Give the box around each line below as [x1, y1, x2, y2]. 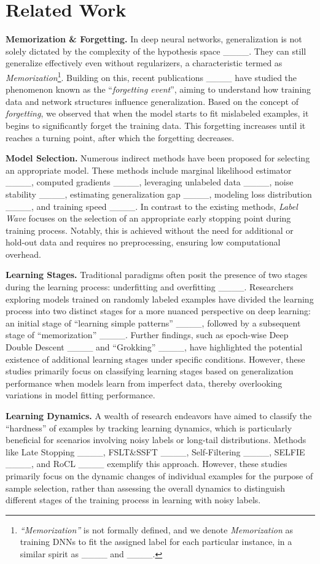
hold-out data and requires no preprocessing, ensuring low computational [6, 236, 281, 249]
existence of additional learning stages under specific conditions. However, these [6, 352, 305, 365]
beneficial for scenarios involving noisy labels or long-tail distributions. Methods [6, 433, 306, 446]
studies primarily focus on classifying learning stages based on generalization [6, 365, 294, 377]
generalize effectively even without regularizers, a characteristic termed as [6, 56, 283, 69]
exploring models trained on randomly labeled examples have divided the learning [6, 292, 314, 305]
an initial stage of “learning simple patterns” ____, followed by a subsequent [6, 316, 301, 329]
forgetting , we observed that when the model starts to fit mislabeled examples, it [6, 107, 309, 120]
